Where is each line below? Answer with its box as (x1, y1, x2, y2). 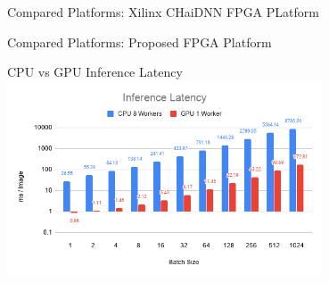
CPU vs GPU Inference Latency (7, 62, 183, 81)
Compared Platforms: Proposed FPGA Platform (7, 32, 272, 51)
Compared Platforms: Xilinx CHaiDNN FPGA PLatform (7, 3, 319, 21)
